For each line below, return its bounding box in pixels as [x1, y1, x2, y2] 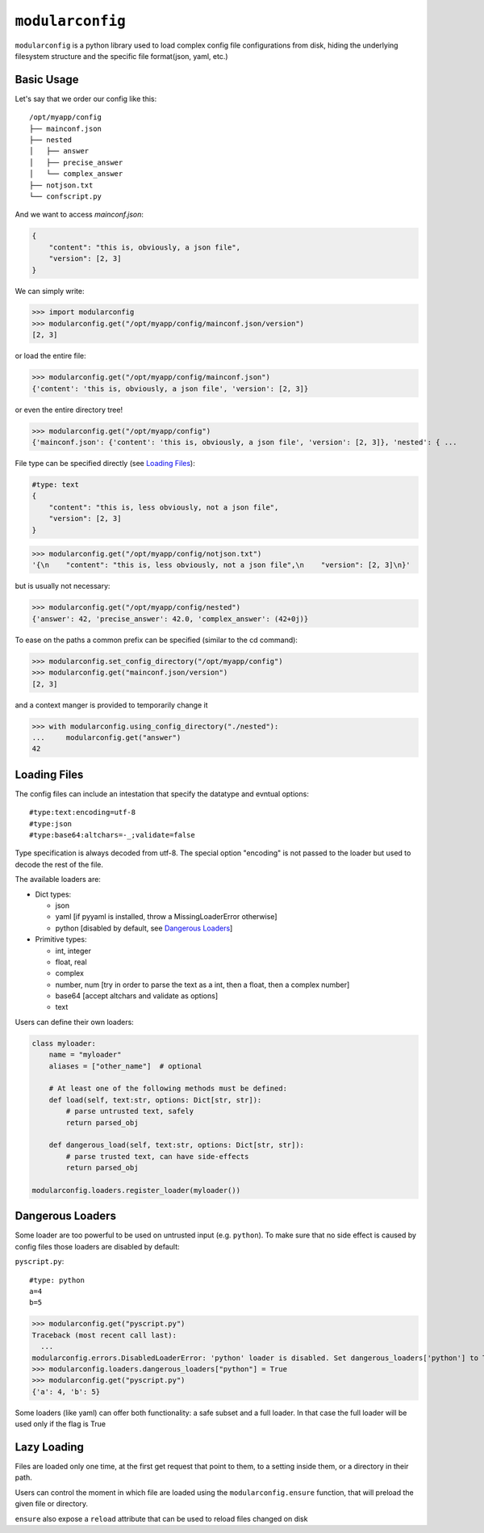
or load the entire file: [15, 351, 86, 361]
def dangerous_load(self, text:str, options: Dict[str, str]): [48, 1140, 305, 1150]
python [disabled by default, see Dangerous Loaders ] [55, 923, 233, 933]
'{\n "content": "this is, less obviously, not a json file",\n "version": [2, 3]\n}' [31, 561, 411, 569]
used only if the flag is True [15, 1419, 106, 1429]
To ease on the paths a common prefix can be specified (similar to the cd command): [15, 635, 298, 645]
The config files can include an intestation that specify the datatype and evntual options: [15, 788, 310, 799]
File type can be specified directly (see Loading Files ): [15, 458, 195, 468]
